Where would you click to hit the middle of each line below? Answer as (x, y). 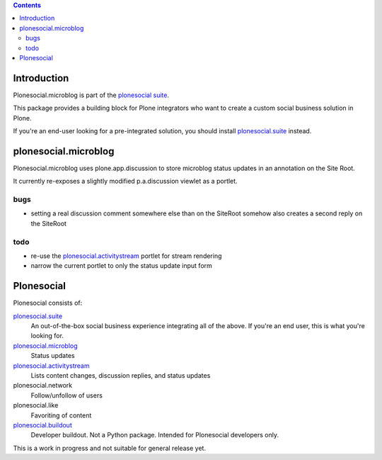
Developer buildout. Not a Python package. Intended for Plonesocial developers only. (155, 435)
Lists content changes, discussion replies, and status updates (121, 376)
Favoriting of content (61, 415)
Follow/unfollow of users (66, 395)
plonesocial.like (36, 405)
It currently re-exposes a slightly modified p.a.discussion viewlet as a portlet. (125, 181)
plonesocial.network (43, 386)
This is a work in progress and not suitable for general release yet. (110, 448)
